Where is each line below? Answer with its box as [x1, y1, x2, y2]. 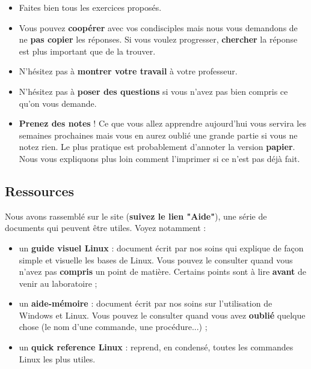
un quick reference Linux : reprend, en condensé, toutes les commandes [19, 341, 294, 353]
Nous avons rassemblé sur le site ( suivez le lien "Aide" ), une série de [5, 209, 267, 222]
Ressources [5, 181, 75, 200]
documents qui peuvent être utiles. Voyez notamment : [5, 221, 206, 234]
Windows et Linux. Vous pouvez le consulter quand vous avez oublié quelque [19, 308, 306, 321]
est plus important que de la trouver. [19, 44, 156, 57]
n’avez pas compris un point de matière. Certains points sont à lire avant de [19, 265, 307, 278]
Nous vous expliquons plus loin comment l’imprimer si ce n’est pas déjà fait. [19, 152, 300, 164]
